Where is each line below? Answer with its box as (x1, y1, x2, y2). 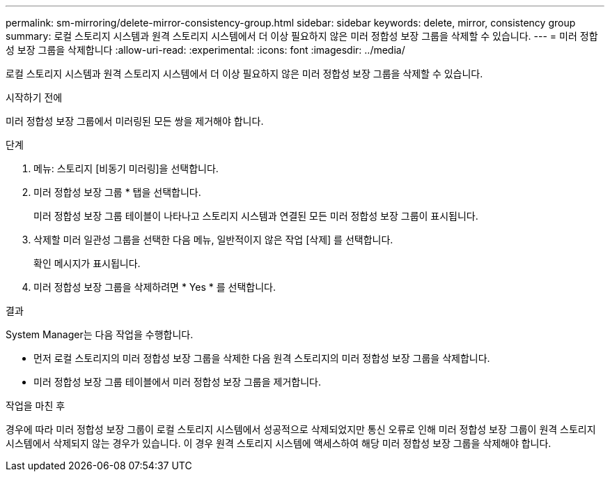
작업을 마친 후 (6, 400, 65, 411)
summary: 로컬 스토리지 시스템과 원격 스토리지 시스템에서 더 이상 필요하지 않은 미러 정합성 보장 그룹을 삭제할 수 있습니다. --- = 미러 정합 (6, 30, 598, 42)
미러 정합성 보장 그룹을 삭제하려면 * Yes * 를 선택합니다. (33, 281, 276, 293)
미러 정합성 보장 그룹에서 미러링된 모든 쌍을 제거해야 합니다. (6, 115, 264, 127)
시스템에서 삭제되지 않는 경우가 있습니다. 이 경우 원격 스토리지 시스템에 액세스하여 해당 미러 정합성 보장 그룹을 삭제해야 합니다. (6, 437, 552, 449)
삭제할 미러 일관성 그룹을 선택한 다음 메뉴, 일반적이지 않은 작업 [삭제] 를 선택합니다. (33, 234, 393, 245)
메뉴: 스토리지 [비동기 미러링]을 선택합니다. (33, 162, 219, 174)
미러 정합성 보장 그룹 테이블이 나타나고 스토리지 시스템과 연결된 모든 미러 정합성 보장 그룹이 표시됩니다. (33, 210, 478, 222)
